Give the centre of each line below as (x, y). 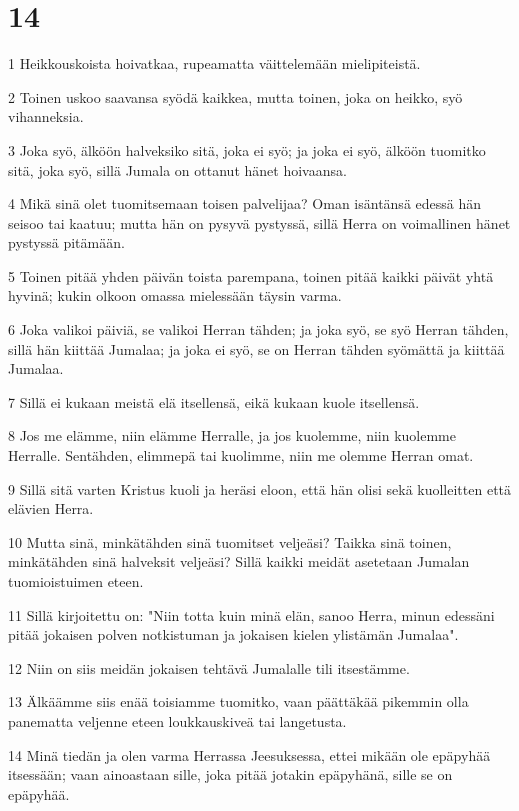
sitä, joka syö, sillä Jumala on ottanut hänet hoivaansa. (177, 169)
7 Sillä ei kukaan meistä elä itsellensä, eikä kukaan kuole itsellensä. (214, 401)
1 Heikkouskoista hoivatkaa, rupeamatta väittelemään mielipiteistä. (214, 63)
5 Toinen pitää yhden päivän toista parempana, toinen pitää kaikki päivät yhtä (251, 275)
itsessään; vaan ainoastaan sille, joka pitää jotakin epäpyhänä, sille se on (230, 774)
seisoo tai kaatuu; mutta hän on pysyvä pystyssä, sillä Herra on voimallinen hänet (259, 222)
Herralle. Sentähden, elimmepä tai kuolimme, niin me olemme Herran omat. (241, 455)
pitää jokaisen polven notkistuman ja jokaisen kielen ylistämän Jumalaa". (233, 634)
